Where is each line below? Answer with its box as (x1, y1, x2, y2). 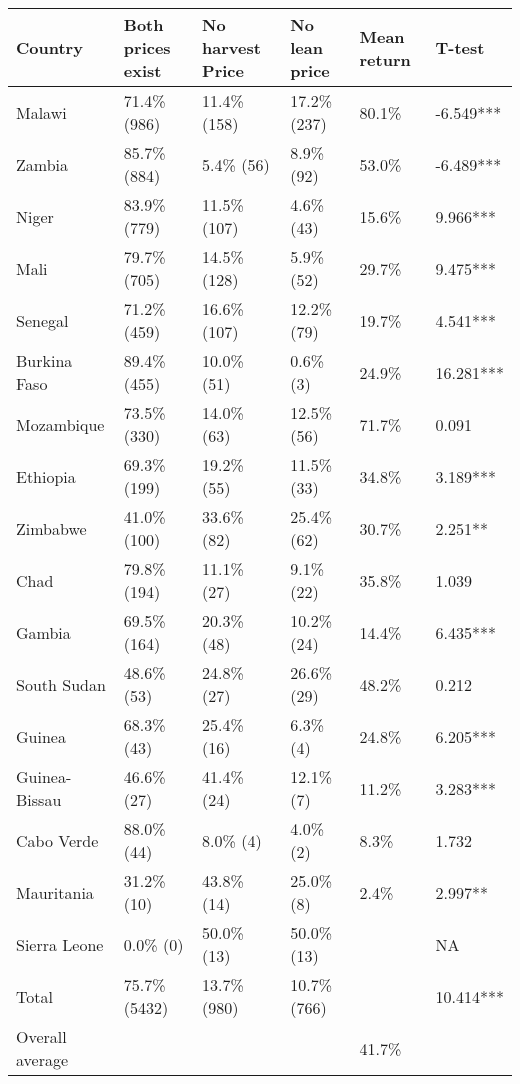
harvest (202, 36, 261, 59)
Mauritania (16, 880, 94, 904)
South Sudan (16, 672, 106, 696)
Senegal (16, 308, 69, 332)
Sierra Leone (16, 932, 104, 956)
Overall (16, 1025, 67, 1048)
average (16, 1048, 69, 1071)
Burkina (16, 349, 73, 372)
